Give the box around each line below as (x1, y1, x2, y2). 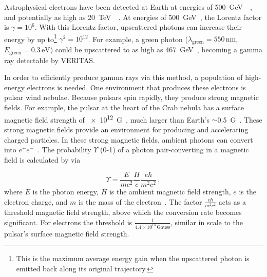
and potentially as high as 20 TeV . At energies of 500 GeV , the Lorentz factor (4, 11, 262, 22)
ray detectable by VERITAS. (4, 54, 95, 65)
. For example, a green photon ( (88, 33, 188, 44)
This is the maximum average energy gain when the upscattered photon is (16, 253, 250, 264)
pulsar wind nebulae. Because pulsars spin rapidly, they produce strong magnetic (4, 92, 259, 103)
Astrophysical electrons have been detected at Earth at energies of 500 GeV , (4, 2, 252, 12)
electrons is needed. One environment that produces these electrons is (27, 82, 246, 92)
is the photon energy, (32, 186, 99, 197)
